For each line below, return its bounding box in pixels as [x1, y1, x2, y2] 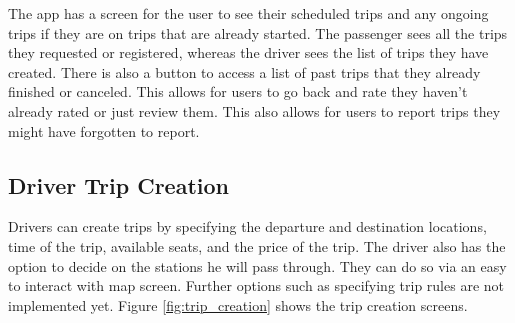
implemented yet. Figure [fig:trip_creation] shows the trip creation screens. [8, 294, 468, 315]
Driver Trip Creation [8, 169, 230, 200]
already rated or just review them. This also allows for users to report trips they [8, 100, 501, 121]
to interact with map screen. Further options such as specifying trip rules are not [8, 275, 504, 296]
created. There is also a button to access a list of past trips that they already [8, 61, 481, 82]
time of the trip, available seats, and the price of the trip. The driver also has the [8, 235, 506, 256]
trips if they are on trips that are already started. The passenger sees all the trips [8, 22, 508, 43]
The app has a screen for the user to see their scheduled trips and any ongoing [8, 3, 489, 23]
